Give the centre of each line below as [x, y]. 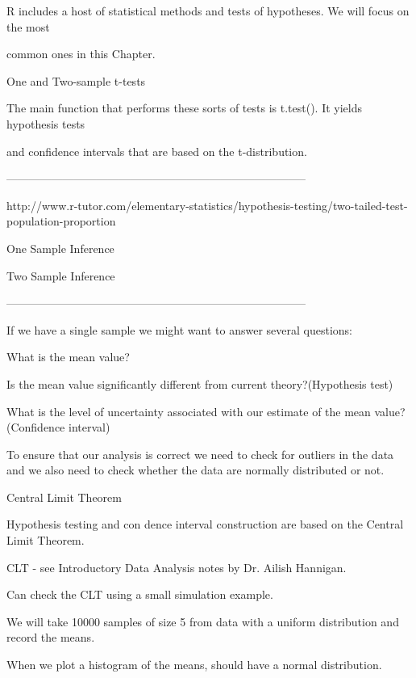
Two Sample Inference [61, 275]
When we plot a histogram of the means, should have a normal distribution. [194, 665]
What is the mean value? [68, 357]
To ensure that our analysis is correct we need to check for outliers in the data [200, 454]
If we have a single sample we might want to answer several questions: [180, 329]
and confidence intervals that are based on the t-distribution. [157, 151]
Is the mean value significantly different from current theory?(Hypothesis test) [200, 383]
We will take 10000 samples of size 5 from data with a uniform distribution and [203, 621]
